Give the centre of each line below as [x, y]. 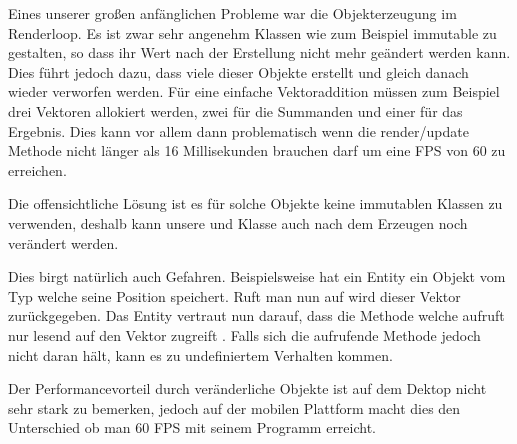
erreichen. [37, 169]
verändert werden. [63, 242]
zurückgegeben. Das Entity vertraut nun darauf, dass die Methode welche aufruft [256, 315]
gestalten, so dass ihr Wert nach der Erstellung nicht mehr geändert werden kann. [259, 52]
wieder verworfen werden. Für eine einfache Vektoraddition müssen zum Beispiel [254, 91]
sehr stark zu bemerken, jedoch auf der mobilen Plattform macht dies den [234, 407]
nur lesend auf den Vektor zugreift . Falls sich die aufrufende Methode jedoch [244, 334]
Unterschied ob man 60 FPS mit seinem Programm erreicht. [192, 427]
